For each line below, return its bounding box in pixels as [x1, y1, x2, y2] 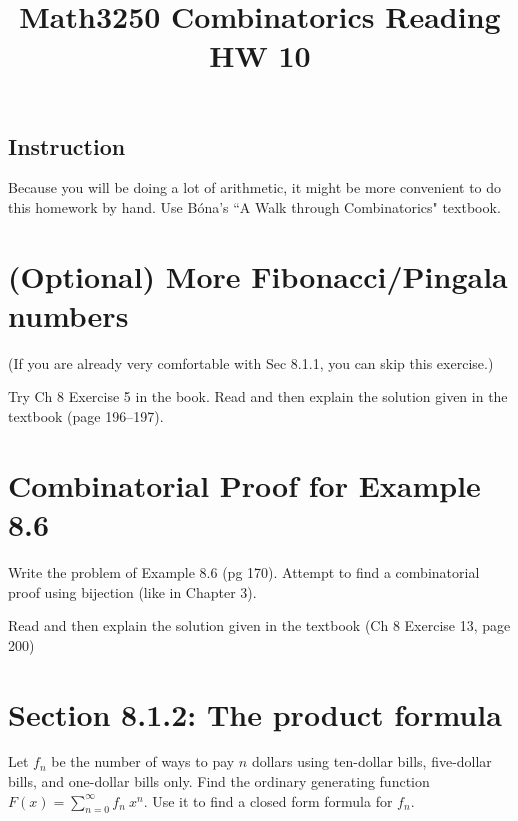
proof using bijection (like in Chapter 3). [8, 581, 257, 602]
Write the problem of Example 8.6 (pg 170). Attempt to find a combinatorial [8, 561, 480, 582]
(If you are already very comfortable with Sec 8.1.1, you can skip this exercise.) [8, 352, 494, 373]
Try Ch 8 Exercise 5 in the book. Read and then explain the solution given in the [8, 386, 508, 407]
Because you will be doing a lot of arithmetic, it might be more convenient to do [8, 177, 502, 198]
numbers [8, 294, 129, 335]
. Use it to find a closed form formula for [143, 790, 393, 811]
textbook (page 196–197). [8, 406, 164, 427]
